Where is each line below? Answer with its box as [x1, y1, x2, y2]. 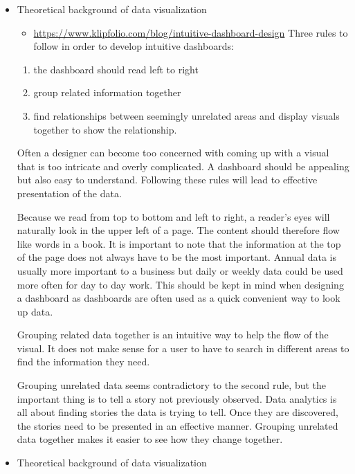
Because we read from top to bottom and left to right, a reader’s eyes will [17, 209, 330, 224]
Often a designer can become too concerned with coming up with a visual [17, 145, 329, 160]
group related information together [33, 85, 181, 100]
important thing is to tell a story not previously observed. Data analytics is [17, 391, 337, 405]
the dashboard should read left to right [33, 62, 199, 76]
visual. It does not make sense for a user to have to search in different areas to [17, 340, 349, 355]
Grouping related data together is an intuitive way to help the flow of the [17, 327, 329, 342]
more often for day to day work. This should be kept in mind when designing [17, 277, 344, 291]
